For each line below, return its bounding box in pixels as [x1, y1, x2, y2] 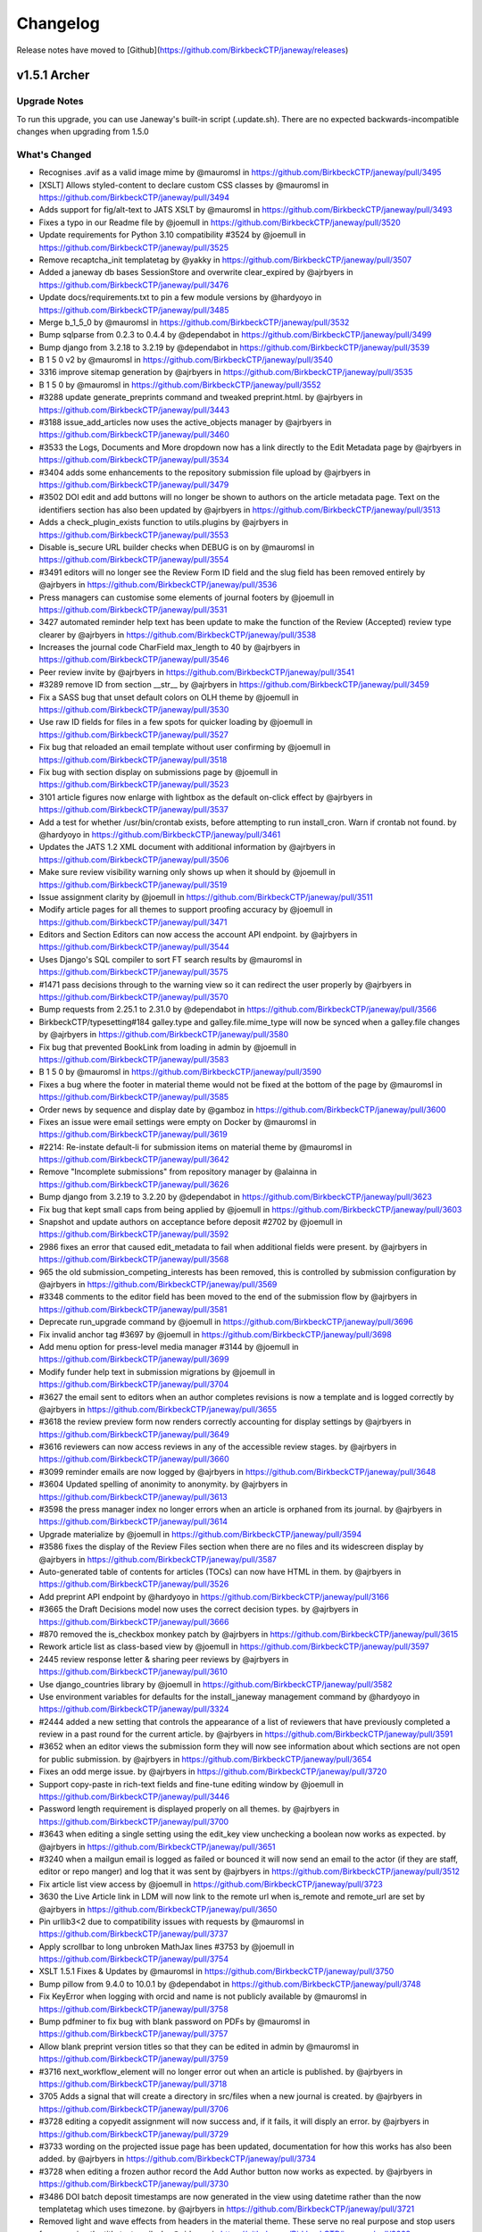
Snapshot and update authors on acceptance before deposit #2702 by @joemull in [38, 1217, 343, 1228]
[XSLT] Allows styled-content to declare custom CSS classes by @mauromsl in [38, 179, 329, 190]
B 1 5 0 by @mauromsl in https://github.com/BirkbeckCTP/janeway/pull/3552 [38, 379, 321, 390]
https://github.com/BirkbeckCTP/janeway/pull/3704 [38, 1379, 229, 1390]
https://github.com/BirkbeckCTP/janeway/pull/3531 [38, 604, 228, 615]
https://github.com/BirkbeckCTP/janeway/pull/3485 [38, 304, 229, 315]
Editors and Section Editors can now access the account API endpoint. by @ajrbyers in [38, 929, 358, 940]
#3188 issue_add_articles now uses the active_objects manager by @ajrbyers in [38, 417, 332, 428]
